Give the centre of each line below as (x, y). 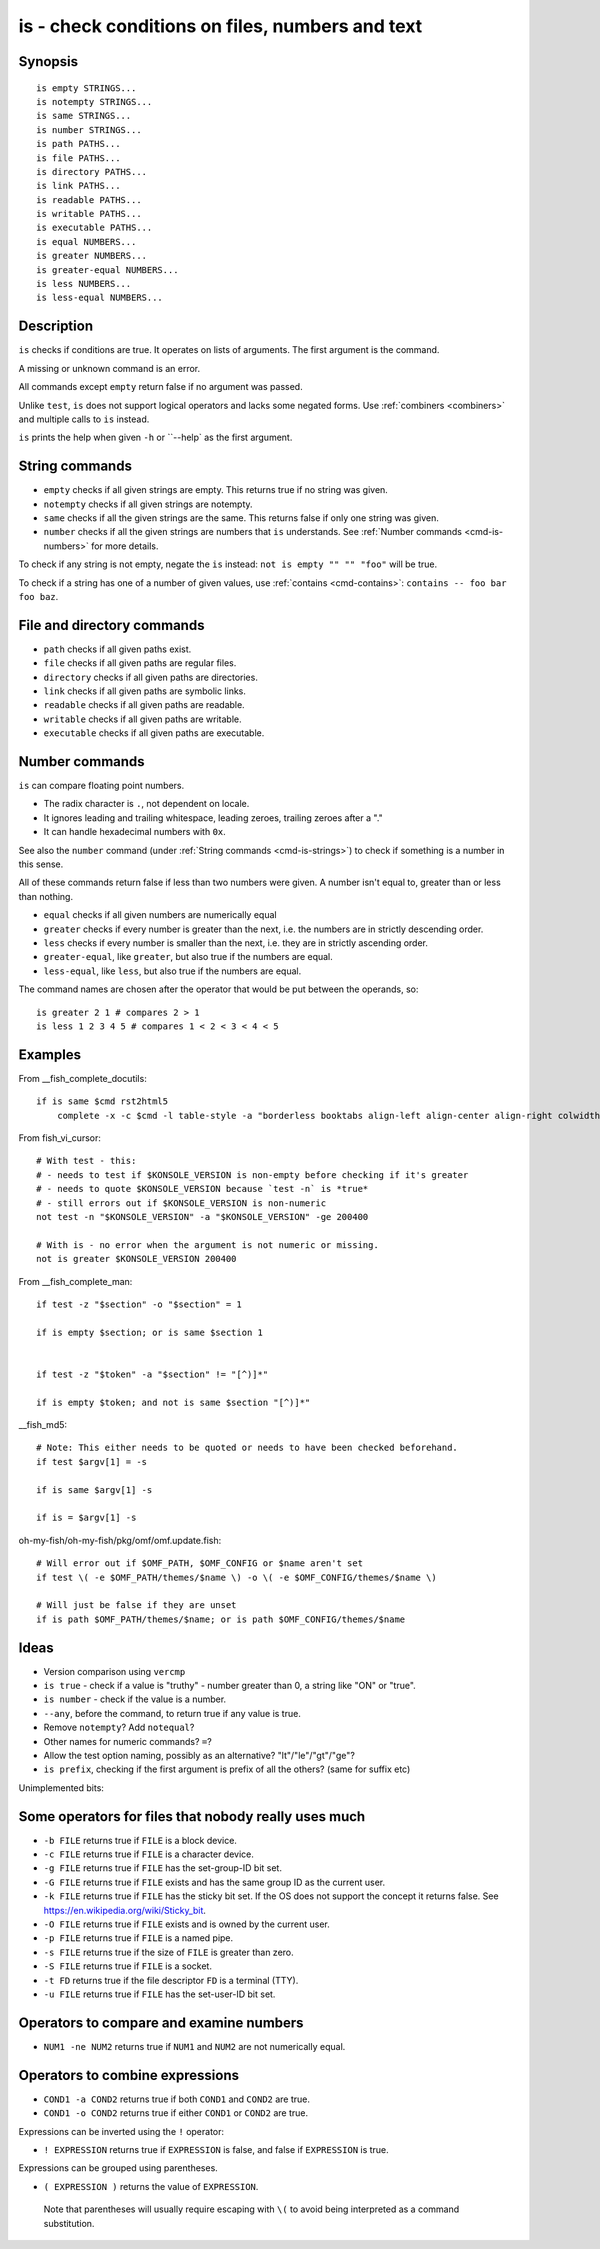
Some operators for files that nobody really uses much (192, 1816)
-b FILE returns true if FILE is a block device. (140, 1840)
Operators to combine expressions (129, 2075)
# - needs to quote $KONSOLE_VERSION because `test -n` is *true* (202, 1189)
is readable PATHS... (89, 199)
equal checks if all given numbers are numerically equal (160, 915)
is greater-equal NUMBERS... (107, 269)
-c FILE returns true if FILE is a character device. (149, 1854)
